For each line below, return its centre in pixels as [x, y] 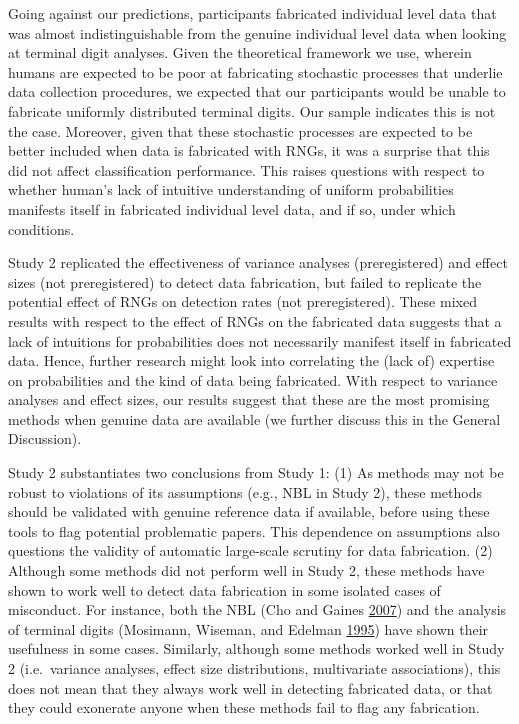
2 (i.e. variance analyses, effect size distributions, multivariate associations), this [254, 668]
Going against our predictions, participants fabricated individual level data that [252, 13]
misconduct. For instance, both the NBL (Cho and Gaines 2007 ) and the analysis [257, 609]
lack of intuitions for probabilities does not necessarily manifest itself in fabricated [260, 340]
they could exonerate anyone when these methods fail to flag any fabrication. [244, 707]
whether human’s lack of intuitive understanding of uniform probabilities [231, 189]
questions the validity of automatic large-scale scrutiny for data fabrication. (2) [250, 550]
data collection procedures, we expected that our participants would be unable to [257, 91]
